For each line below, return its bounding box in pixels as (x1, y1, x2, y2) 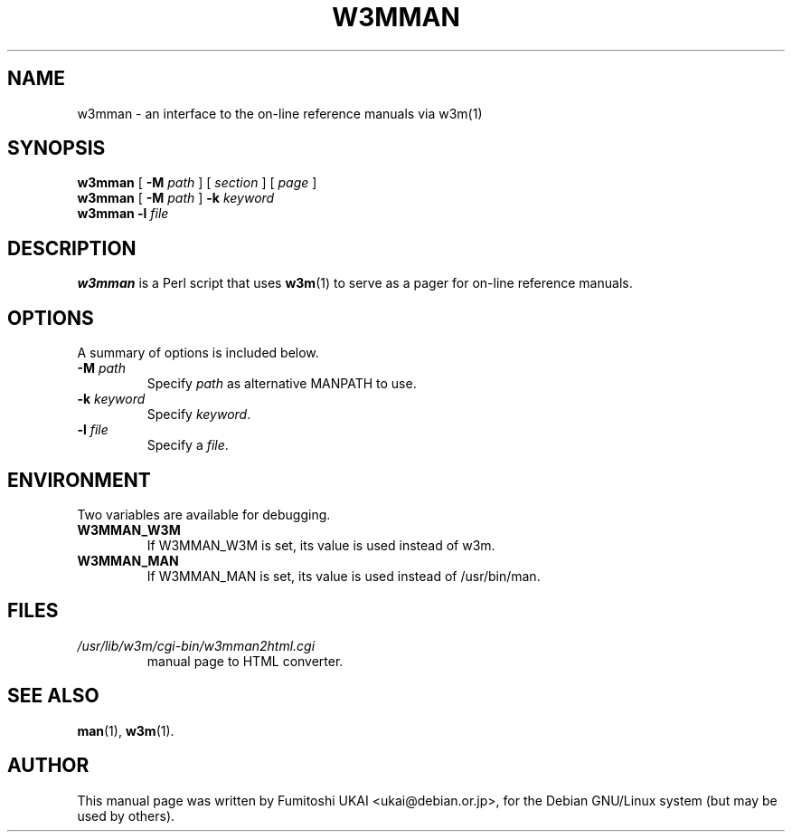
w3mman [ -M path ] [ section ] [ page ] (77, 175, 317, 191)
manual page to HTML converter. (146, 653, 344, 669)
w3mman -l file (77, 205, 169, 222)
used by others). (77, 807, 175, 824)
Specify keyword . (146, 406, 251, 423)
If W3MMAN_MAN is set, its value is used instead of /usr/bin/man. (146, 567, 541, 584)
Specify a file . (146, 437, 229, 453)
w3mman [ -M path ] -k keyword (77, 190, 275, 206)
